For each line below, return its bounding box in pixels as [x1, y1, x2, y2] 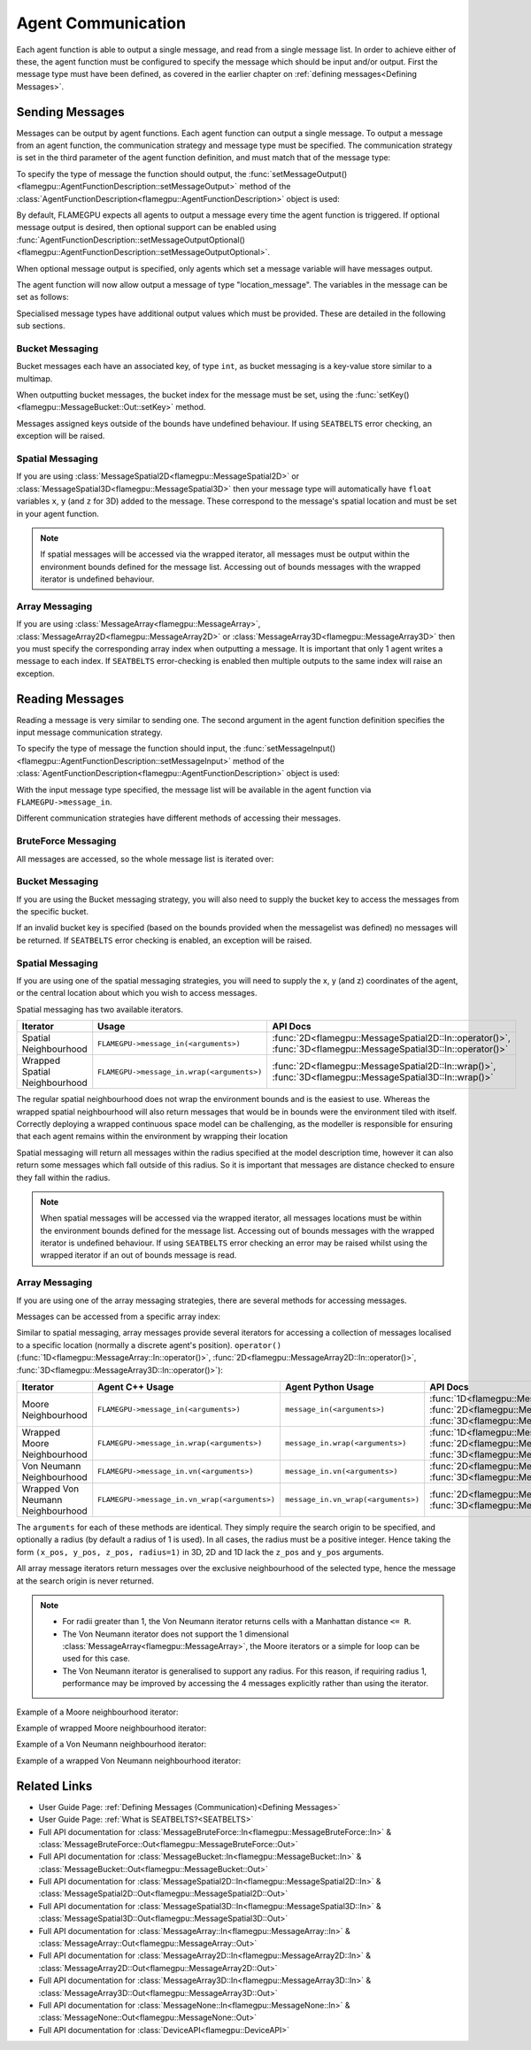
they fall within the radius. [16, 1172, 111, 1183]
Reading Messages [16, 691, 125, 706]
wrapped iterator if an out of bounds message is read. [40, 1250, 237, 1260]
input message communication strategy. [16, 727, 163, 738]
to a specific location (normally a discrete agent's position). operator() [16, 1339, 282, 1350]
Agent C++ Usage [97, 1381, 174, 1393]
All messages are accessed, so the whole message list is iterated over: [16, 853, 274, 864]
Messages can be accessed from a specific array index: [16, 1311, 221, 1322]
